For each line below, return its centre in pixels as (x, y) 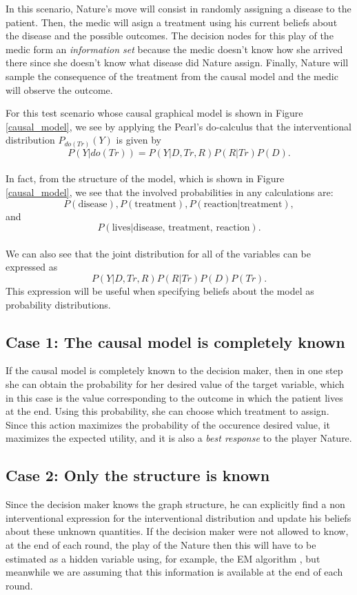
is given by (139, 140)
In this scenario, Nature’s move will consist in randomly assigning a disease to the (178, 8)
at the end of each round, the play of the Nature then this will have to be (161, 544)
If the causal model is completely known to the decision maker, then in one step (174, 370)
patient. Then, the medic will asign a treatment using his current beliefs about (172, 22)
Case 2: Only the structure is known (138, 475)
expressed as (32, 267)
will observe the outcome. (59, 89)
